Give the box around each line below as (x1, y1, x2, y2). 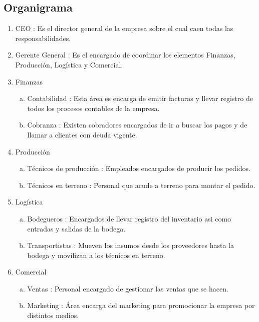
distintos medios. (27, 310, 79, 320)
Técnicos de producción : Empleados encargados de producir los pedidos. (27, 163, 250, 173)
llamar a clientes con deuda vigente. (27, 129, 137, 139)
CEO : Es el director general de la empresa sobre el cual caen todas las (15, 23, 233, 33)
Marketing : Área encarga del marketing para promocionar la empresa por (27, 300, 255, 310)
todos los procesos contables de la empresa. (27, 102, 160, 113)
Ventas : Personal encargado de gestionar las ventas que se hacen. (27, 283, 228, 293)
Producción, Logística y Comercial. (15, 59, 123, 69)
